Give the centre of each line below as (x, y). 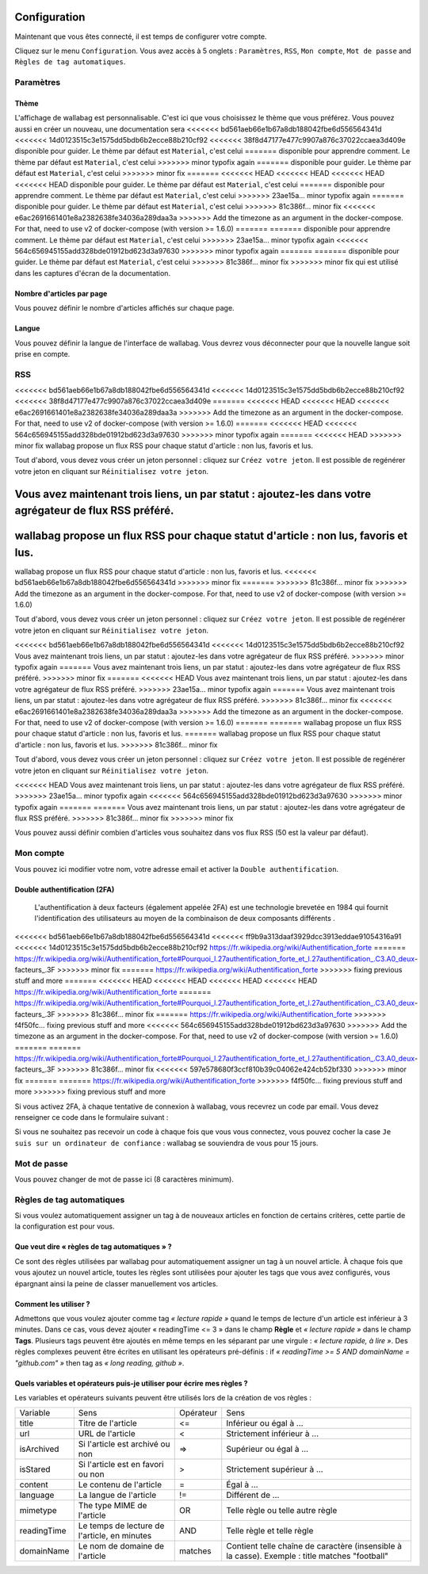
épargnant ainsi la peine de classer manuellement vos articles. (116, 1283)
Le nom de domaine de (121, 1546)
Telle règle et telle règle (270, 1531)
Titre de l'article (108, 1423)
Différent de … (253, 1496)
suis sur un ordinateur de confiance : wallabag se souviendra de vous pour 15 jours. (166, 1143)
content (34, 1484)
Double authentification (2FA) (65, 889)
